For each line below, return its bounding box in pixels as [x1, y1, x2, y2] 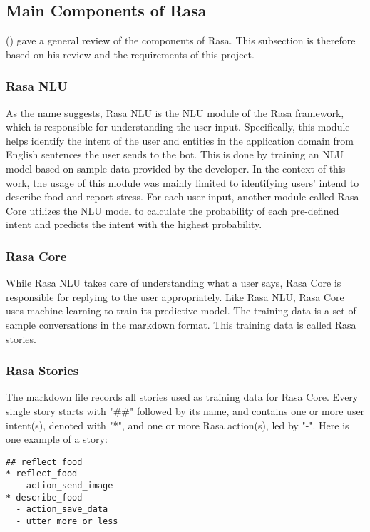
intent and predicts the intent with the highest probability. [6, 217, 262, 232]
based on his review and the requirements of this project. [6, 46, 255, 61]
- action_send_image [16, 481, 113, 491]
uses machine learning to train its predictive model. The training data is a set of [6, 303, 356, 318]
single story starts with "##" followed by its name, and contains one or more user [6, 403, 365, 418]
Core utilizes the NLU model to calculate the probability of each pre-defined [6, 203, 339, 218]
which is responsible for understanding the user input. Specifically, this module [6, 119, 350, 134]
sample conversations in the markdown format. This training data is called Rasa [6, 317, 356, 332]
